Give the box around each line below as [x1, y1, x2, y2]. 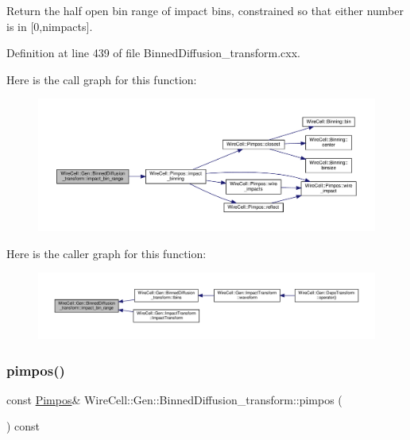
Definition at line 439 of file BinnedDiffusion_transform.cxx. [6, 44, 300, 61]
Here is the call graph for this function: [6, 71, 197, 87]
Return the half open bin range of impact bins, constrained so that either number [6, 2, 404, 18]
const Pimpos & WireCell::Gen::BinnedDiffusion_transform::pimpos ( [6, 391, 342, 407]
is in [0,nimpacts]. [6, 17, 93, 34]
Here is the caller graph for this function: [6, 245, 207, 261]
